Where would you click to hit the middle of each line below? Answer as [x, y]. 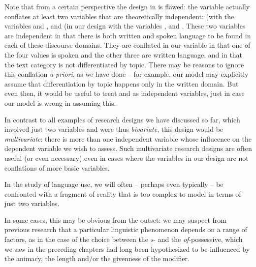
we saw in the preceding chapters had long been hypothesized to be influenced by [127, 249]
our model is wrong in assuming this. [60, 103]
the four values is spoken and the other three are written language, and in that [124, 54]
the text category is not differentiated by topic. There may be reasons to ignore [124, 64]
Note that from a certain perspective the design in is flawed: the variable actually [127, 6]
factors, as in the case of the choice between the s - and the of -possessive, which [124, 239]
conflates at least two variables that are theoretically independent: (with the [119, 16]
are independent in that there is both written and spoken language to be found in [128, 35]
